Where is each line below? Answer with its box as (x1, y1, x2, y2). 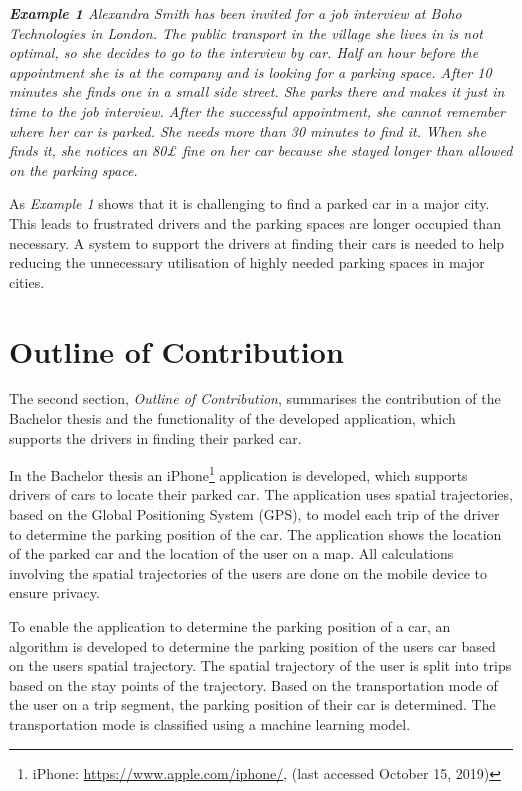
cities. (9, 271, 45, 292)
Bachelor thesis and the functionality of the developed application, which (9, 408, 456, 429)
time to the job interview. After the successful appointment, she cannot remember (9, 100, 505, 121)
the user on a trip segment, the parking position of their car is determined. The (9, 694, 496, 715)
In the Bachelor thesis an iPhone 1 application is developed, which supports (9, 462, 468, 485)
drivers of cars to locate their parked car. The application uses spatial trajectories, (9, 484, 513, 505)
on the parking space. (9, 159, 138, 180)
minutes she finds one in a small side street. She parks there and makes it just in (9, 81, 505, 102)
